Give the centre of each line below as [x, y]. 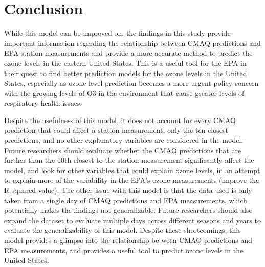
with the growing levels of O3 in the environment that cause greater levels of [124, 93]
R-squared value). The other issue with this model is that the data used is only [128, 190]
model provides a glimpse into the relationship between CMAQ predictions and [128, 240]
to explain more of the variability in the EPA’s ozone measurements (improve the [132, 180]
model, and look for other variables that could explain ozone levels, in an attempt [132, 170]
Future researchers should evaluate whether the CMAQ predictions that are [123, 150]
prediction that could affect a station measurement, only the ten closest [116, 130]
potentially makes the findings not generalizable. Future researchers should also [128, 210]
